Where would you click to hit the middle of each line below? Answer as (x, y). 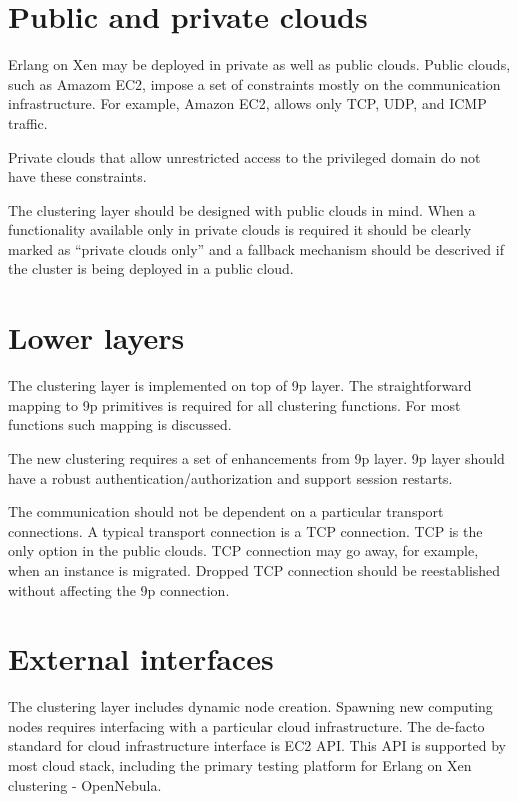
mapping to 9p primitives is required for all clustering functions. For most (234, 404)
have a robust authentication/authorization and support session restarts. (230, 477)
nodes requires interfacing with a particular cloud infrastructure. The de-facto (246, 725)
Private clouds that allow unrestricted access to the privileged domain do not (244, 156)
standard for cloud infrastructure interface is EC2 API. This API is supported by (257, 745)
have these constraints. (77, 176)
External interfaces (141, 658)
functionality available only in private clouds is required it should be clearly (240, 229)
